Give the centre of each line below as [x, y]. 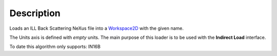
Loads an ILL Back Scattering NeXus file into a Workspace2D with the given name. [97, 28]
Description [35, 13]
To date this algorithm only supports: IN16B [55, 47]
